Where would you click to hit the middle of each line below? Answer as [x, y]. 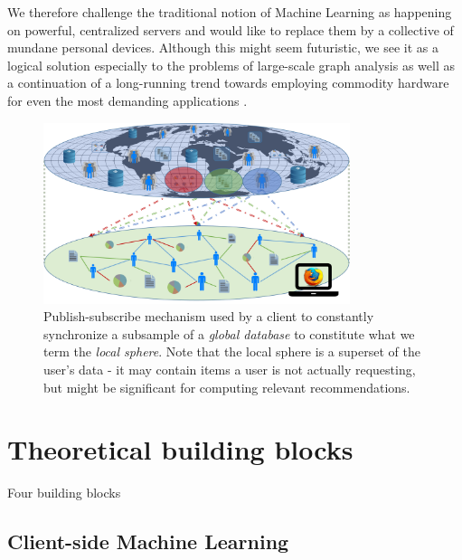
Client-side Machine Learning [148, 541]
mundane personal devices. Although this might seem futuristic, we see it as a [223, 47]
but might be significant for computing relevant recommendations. [227, 387]
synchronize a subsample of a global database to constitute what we [229, 333]
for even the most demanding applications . [127, 100]
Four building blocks [64, 493]
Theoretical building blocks [180, 449]
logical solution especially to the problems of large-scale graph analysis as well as [231, 65]
